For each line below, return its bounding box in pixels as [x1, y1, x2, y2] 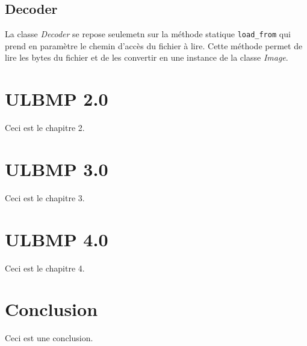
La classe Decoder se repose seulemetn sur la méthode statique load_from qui [5, 28, 291, 40]
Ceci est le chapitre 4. [5, 261, 85, 274]
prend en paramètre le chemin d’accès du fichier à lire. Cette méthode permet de [5, 39, 303, 52]
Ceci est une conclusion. [5, 332, 93, 344]
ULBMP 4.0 [5, 226, 108, 251]
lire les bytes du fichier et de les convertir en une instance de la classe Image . [5, 51, 288, 64]
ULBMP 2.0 [5, 86, 108, 111]
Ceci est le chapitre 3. [5, 191, 85, 204]
